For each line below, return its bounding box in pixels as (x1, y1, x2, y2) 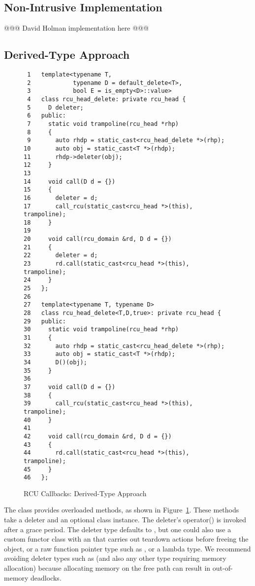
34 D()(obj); (24, 358, 87, 366)
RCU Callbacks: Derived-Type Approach (24, 488, 147, 498)
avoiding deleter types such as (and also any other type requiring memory (4, 553, 226, 563)
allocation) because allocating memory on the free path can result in (4, 562, 211, 573)
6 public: (27, 112, 66, 119)
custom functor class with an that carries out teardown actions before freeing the (4, 534, 249, 544)
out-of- (212, 562, 233, 573)
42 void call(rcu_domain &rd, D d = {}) (24, 432, 172, 440)
